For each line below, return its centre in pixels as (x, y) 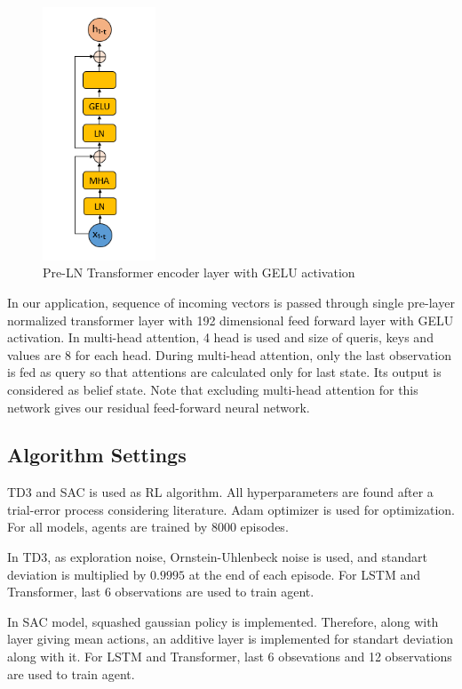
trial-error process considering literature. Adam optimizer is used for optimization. (231, 509)
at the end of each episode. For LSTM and (304, 574)
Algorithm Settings (97, 455)
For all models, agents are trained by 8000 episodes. (148, 527)
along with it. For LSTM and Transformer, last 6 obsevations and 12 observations (230, 657)
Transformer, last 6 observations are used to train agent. (161, 592)
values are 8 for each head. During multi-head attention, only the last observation (229, 354)
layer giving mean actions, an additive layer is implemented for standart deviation (231, 639)
